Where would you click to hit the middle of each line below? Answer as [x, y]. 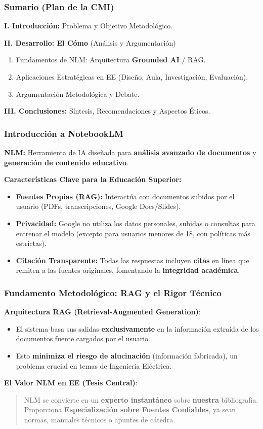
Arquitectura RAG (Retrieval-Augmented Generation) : [102, 312]
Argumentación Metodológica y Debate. [78, 94]
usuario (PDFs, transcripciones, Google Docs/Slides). [98, 206]
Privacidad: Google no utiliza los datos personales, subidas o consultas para [136, 223]
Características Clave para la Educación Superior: [93, 179]
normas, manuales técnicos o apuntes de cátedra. [100, 419]
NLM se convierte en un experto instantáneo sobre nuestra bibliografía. [141, 399]
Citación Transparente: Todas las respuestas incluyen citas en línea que [133, 260]
